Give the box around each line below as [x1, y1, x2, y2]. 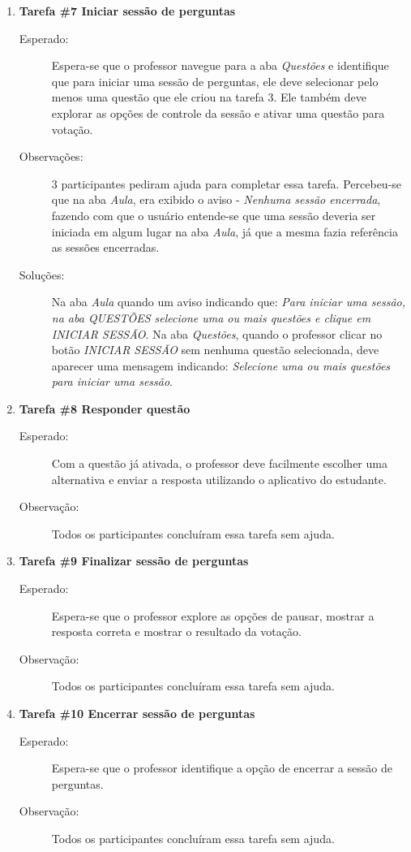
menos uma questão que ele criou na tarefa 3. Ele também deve [51, 89, 366, 106]
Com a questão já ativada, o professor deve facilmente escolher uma [51, 455, 387, 472]
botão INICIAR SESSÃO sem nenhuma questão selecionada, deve [51, 341, 379, 358]
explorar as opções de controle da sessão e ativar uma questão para [51, 104, 385, 121]
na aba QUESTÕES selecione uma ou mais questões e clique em [51, 309, 371, 326]
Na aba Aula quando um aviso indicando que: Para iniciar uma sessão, [51, 293, 406, 310]
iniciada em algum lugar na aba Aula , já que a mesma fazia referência [51, 223, 398, 240]
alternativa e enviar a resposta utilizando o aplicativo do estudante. [51, 470, 387, 487]
